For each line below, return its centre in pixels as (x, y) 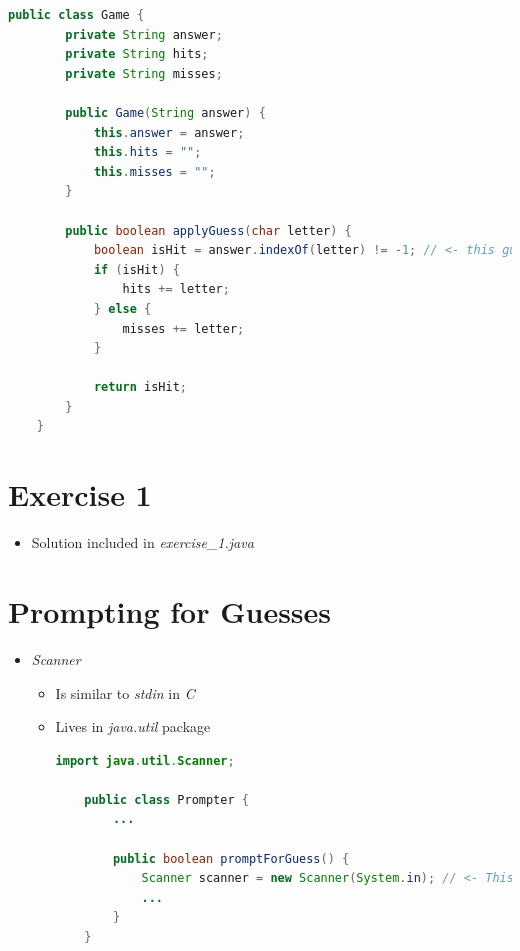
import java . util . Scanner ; (145, 760)
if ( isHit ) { (136, 269)
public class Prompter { (166, 799)
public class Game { (76, 15)
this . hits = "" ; (147, 152)
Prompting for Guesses (170, 610)
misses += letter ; (183, 328)
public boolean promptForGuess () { (231, 858)
